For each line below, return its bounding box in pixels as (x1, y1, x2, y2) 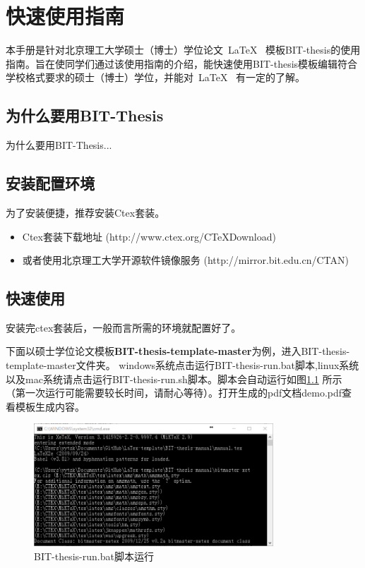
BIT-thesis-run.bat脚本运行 (34, 549, 154, 563)
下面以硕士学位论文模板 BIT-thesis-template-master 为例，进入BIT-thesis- (6, 344, 350, 358)
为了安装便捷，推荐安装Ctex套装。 (6, 205, 165, 219)
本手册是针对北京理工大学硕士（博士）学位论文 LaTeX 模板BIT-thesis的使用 (6, 42, 361, 57)
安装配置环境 (6, 172, 95, 194)
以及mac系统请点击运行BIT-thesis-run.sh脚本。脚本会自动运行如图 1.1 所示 (6, 371, 342, 386)
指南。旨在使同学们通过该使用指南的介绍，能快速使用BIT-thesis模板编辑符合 (6, 56, 358, 71)
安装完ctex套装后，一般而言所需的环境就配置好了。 (6, 320, 241, 334)
